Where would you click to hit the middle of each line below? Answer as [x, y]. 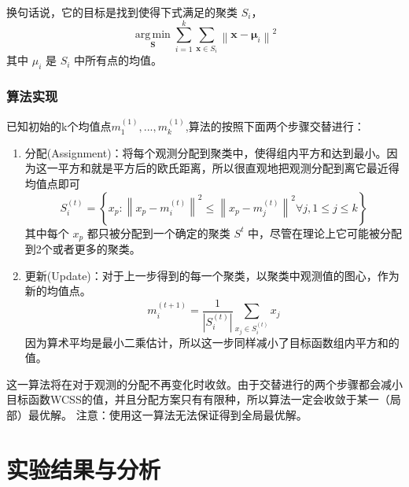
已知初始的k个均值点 [59, 126]
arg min [153, 35]
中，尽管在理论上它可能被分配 [325, 232]
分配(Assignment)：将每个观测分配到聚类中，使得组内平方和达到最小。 [206, 152]
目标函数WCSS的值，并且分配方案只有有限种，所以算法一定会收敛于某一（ [198, 399]
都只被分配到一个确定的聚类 [158, 232]
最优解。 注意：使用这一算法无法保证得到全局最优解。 [168, 414]
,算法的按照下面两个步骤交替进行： [275, 126]
